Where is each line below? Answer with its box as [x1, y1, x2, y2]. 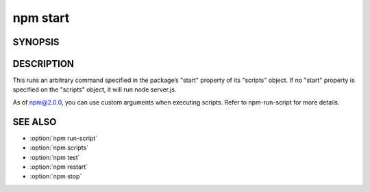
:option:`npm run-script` [29, 134, 98, 142]
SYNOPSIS [12, 36, 60, 48]
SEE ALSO [12, 116, 57, 128]
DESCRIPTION [12, 58, 75, 70]
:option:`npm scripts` [29, 143, 89, 152]
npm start [12, 10, 70, 25]
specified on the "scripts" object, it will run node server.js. [12, 85, 177, 94]
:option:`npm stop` [29, 172, 82, 180]
